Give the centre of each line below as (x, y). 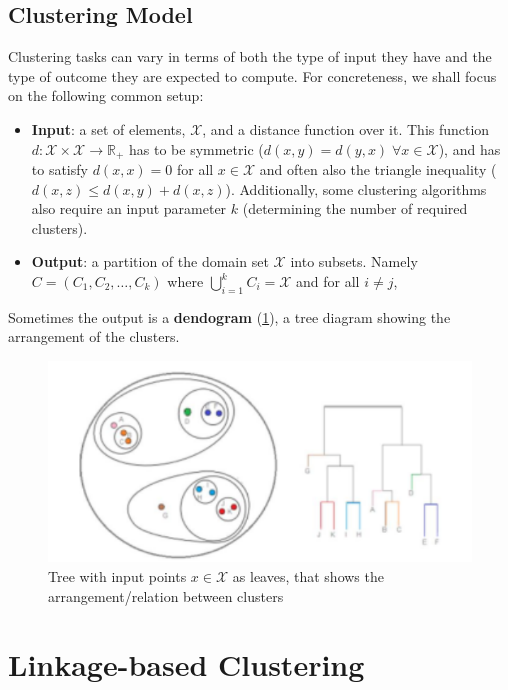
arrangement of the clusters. (94, 336)
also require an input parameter (129, 208)
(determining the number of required (355, 208)
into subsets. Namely (354, 261)
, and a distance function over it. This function (346, 128)
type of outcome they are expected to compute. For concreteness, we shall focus (252, 75)
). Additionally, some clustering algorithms (356, 188)
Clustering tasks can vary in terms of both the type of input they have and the (250, 56)
